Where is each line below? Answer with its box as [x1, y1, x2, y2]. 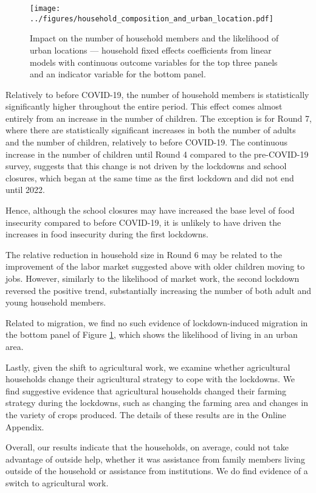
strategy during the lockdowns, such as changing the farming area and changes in [5, 396, 308, 409]
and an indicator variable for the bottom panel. [30, 68, 206, 80]
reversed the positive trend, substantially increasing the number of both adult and [5, 284, 312, 296]
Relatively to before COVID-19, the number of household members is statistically [5, 88, 309, 100]
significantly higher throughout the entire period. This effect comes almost [5, 100, 283, 113]
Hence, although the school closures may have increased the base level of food [5, 204, 295, 217]
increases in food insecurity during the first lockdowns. [5, 228, 208, 240]
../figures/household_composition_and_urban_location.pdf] [30, 14, 273, 23]
